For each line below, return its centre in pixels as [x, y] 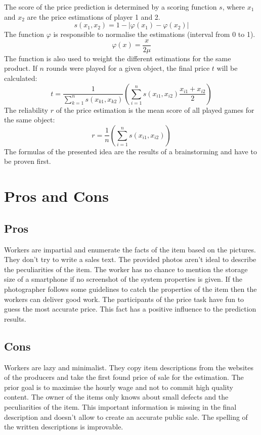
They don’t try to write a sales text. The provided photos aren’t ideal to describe [130, 259]
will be [227, 68]
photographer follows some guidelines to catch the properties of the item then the [130, 289]
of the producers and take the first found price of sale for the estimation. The [124, 377]
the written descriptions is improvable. [64, 427]
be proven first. [28, 161]
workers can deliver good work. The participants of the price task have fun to [124, 299]
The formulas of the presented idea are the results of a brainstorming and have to [130, 151]
